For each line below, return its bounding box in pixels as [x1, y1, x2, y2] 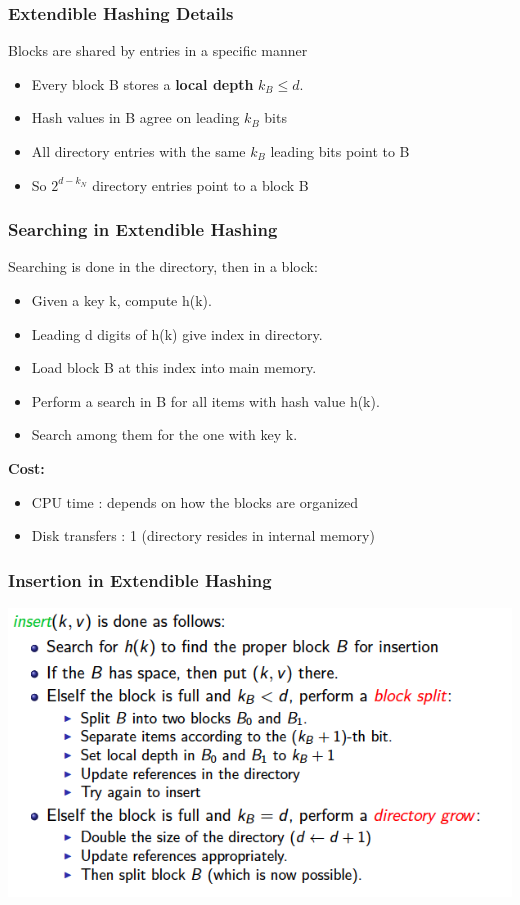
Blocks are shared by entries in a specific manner [8, 40, 308, 61]
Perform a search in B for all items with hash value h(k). [31, 390, 380, 411]
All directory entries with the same [31, 141, 246, 161]
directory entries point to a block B [92, 174, 309, 195]
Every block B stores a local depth [31, 73, 254, 94]
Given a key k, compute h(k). [31, 290, 212, 310]
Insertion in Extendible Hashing [8, 567, 272, 592]
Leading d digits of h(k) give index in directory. [31, 323, 323, 344]
